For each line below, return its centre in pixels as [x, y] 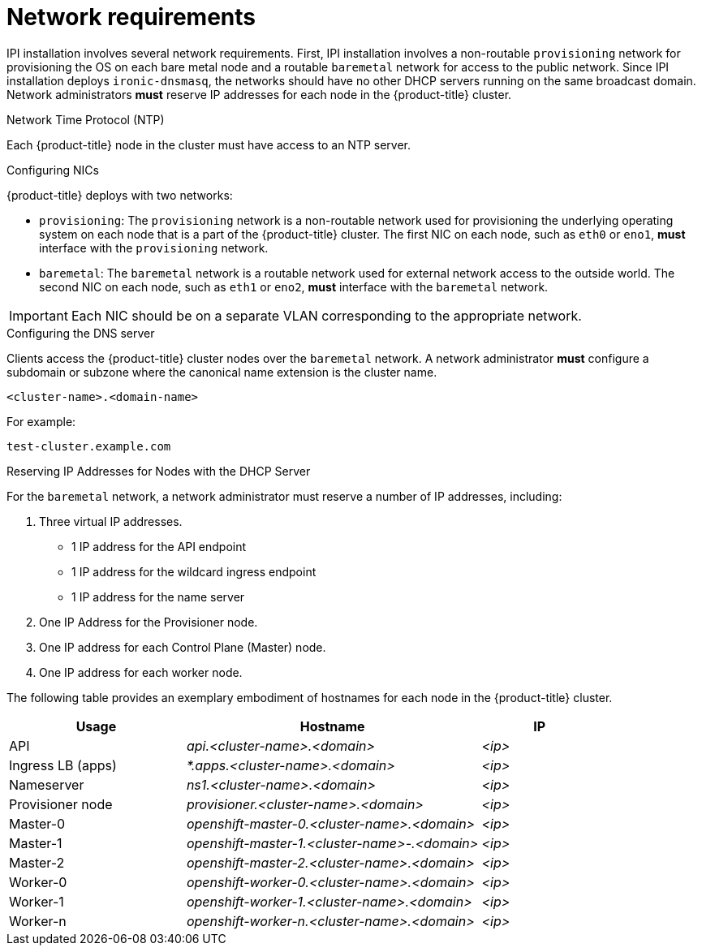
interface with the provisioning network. [154, 248]
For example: [41, 421]
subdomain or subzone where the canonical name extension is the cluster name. [222, 372]
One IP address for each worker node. [141, 672]
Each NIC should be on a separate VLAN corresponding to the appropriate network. [326, 315]
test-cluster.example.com [89, 446]
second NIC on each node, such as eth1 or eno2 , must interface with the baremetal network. [294, 286]
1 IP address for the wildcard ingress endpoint [194, 571]
